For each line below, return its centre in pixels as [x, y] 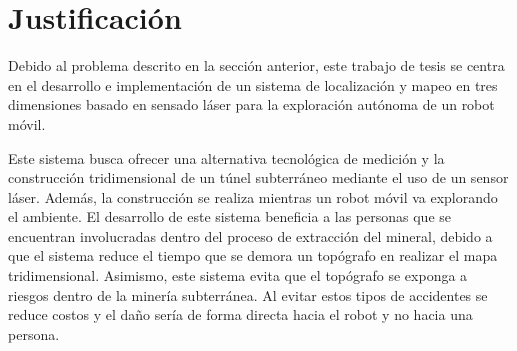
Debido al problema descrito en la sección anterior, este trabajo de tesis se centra [256, 65]
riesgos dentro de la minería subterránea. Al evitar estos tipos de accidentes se [248, 294]
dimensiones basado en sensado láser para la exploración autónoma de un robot [251, 104]
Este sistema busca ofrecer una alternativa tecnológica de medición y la [226, 157]
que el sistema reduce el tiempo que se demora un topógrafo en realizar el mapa [253, 255]
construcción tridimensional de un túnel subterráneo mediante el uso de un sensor [258, 177]
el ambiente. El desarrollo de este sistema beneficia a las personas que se [230, 216]
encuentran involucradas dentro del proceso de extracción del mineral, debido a [250, 235]
